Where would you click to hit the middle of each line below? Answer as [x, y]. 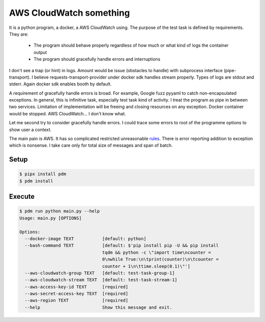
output [40, 52]
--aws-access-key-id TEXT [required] [77, 287]
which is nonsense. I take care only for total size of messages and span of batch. [91, 145]
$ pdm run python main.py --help [60, 211]
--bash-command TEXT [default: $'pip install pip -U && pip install [122, 246]
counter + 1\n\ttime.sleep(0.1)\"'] [146, 266]
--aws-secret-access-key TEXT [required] [77, 294]
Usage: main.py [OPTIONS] [51, 218]
